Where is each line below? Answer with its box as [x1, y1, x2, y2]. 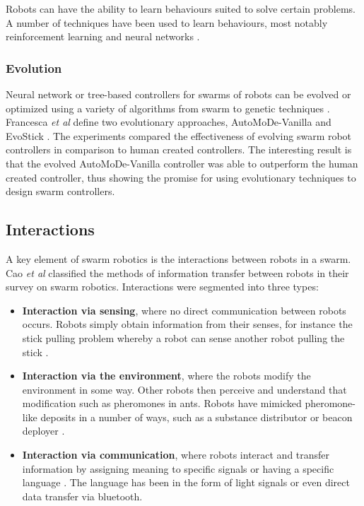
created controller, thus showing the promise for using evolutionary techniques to [6, 170, 356, 184]
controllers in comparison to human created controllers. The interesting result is [6, 142, 352, 157]
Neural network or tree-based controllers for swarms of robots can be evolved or [6, 87, 351, 101]
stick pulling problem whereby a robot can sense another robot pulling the [22, 330, 345, 345]
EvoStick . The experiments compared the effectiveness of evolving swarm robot [6, 128, 352, 143]
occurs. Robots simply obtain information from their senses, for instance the [22, 317, 353, 331]
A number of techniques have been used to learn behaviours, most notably [6, 15, 328, 30]
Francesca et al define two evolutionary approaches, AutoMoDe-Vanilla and [6, 114, 331, 129]
